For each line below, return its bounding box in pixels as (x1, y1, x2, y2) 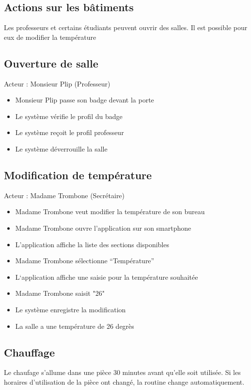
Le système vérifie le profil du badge (15, 111, 123, 121)
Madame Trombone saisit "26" (15, 288, 105, 298)
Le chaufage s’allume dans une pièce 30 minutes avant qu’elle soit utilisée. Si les (4, 367, 241, 377)
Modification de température (4, 167, 152, 182)
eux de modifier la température (4, 32, 96, 42)
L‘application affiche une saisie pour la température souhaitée (15, 271, 198, 282)
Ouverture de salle (4, 55, 98, 70)
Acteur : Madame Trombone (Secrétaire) (4, 190, 125, 200)
